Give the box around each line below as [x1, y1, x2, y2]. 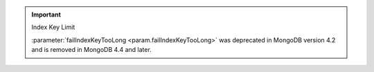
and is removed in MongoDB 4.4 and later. [31, 46, 152, 54]
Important [31, 10, 62, 19]
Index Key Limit [31, 23, 75, 31]
